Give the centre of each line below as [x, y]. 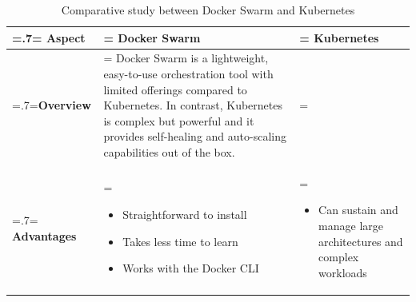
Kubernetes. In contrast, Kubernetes [193, 105]
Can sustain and [358, 210]
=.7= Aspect [49, 37]
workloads [343, 272]
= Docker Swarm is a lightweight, [186, 58]
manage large [351, 226]
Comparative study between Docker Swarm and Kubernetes [208, 10]
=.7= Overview [52, 105]
